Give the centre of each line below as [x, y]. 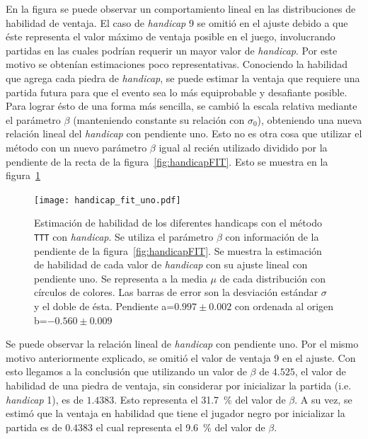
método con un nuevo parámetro [76, 147]
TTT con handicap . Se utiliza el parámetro [124, 236]
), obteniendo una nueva [310, 119]
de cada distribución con [273, 278]
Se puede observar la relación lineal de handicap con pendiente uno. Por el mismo [182, 344]
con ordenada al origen [284, 306]
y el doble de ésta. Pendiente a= [104, 306]
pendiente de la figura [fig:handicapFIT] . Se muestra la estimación [178, 250]
